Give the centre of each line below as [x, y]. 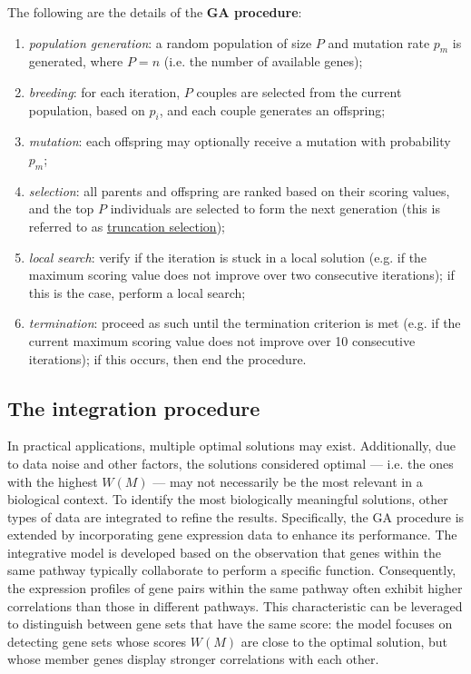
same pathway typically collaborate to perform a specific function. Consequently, [232, 570]
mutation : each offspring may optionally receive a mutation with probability [240, 141]
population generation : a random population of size [170, 42]
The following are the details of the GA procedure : [155, 12]
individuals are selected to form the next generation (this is [275, 208]
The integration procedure [134, 407]
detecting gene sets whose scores [97, 641]
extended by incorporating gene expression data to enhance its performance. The [232, 535]
